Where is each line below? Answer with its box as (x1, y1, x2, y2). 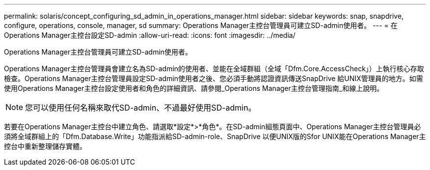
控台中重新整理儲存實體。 (4, 142, 86, 150)
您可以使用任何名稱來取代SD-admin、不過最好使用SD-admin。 (25, 103, 256, 113)
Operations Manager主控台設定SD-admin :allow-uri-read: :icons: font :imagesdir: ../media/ (4, 31, 296, 39)
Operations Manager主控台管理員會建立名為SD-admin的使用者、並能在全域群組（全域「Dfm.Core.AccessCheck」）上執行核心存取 (4, 64, 424, 73)
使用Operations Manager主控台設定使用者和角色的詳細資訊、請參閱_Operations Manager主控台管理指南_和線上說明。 (4, 84, 384, 92)
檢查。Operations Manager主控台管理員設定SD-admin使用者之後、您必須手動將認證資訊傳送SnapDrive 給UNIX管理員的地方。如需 (4, 74, 423, 83)
